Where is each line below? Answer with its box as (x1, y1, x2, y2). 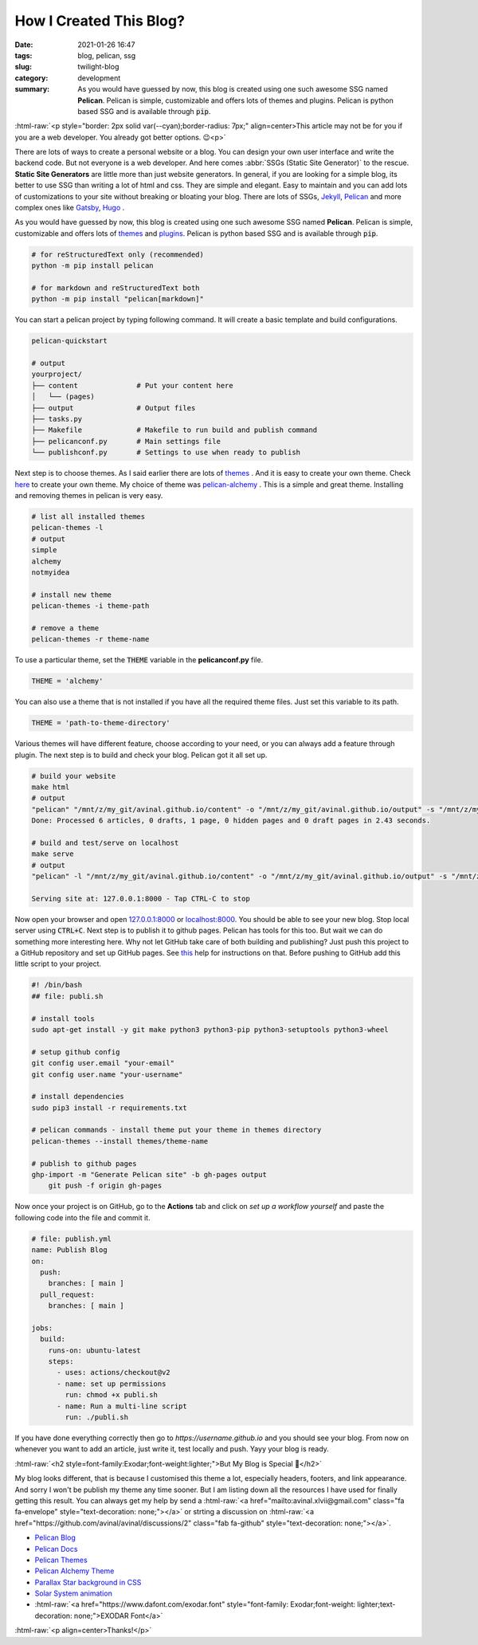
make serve (31, 850, 74, 858)
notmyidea (31, 567, 70, 577)
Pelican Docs (34, 1544, 78, 1553)
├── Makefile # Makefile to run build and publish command (31, 426, 318, 434)
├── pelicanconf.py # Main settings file (31, 437, 221, 446)
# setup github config (31, 1047, 120, 1056)
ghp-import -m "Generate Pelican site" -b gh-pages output (31, 1170, 267, 1180)
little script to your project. (14, 959, 102, 968)
